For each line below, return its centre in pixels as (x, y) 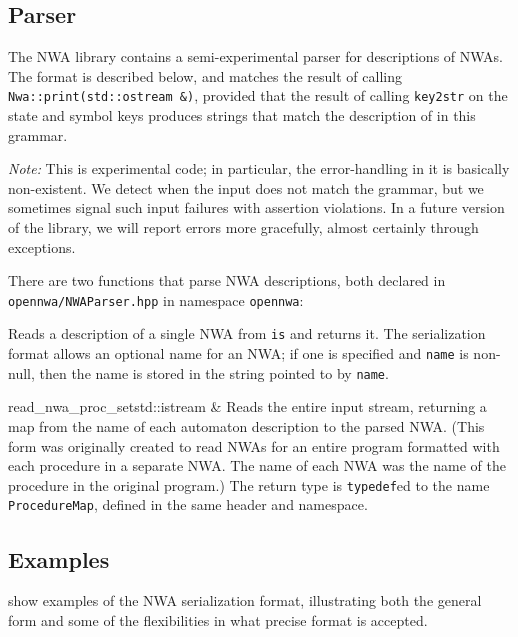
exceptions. (42, 246)
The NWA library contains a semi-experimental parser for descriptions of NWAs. (256, 56)
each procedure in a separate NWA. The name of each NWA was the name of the (257, 465)
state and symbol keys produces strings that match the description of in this (242, 115)
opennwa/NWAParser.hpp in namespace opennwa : (156, 299)
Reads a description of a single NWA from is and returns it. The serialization (247, 333)
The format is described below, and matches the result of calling (205, 75)
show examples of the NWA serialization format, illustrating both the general (245, 600)
